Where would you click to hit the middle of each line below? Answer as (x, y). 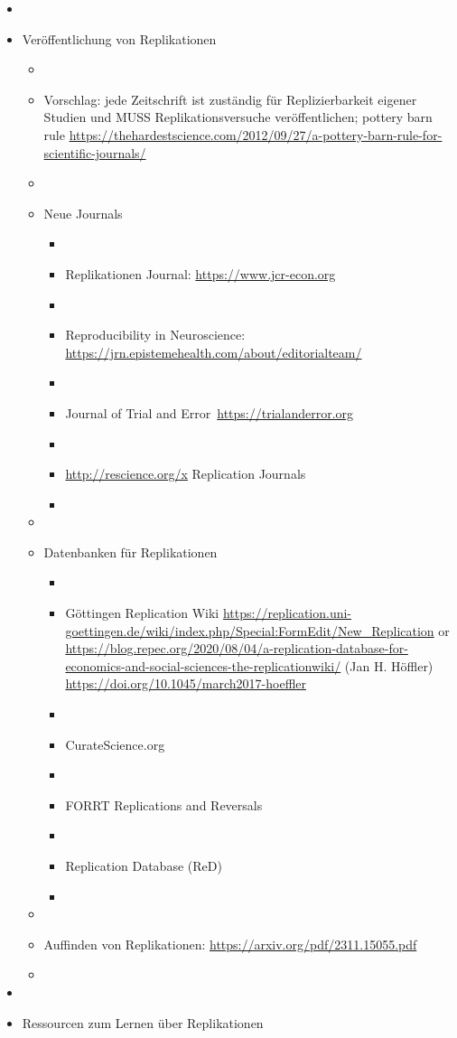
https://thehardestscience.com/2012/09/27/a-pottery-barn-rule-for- (256, 134)
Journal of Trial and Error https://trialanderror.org (210, 412)
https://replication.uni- (287, 613)
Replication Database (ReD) (144, 865)
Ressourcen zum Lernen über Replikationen (143, 1022)
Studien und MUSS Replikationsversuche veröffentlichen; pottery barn (238, 117)
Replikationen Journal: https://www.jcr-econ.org (201, 273)
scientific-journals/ (95, 152)
